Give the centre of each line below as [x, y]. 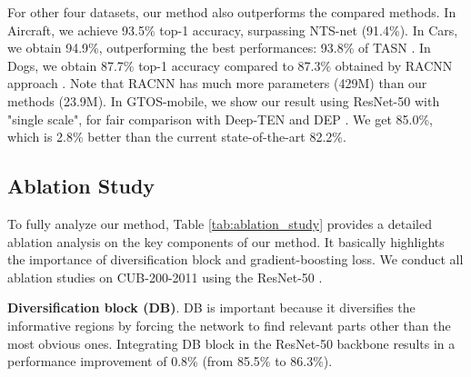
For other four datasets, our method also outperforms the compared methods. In [232, 12]
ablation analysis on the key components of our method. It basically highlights [226, 241]
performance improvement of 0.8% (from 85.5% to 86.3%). [170, 361]
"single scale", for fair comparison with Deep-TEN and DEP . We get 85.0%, [220, 119]
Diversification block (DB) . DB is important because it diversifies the [211, 308]
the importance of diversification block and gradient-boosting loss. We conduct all [235, 259]
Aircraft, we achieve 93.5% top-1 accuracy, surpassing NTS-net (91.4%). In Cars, [233, 30]
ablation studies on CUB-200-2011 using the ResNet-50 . [165, 277]
